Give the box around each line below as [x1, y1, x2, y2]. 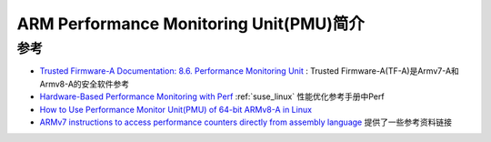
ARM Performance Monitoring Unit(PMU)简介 [16, 14, 366, 34]
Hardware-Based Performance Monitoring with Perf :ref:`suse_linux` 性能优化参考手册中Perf [39, 91, 386, 102]
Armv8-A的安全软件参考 [39, 78, 130, 89]
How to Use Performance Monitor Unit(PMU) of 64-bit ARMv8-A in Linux [39, 104, 313, 115]
